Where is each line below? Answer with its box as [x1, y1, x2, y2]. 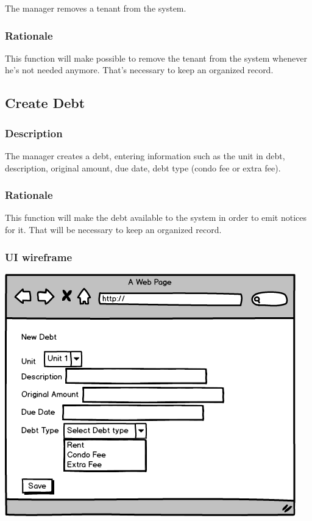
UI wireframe [5, 249, 73, 264]
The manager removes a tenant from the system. [5, 2, 186, 14]
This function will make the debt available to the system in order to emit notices [5, 211, 307, 224]
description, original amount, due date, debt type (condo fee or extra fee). [5, 161, 281, 174]
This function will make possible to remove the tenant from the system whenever [5, 51, 307, 64]
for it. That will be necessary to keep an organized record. [5, 223, 222, 235]
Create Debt [5, 93, 85, 112]
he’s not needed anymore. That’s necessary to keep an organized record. [5, 63, 274, 76]
